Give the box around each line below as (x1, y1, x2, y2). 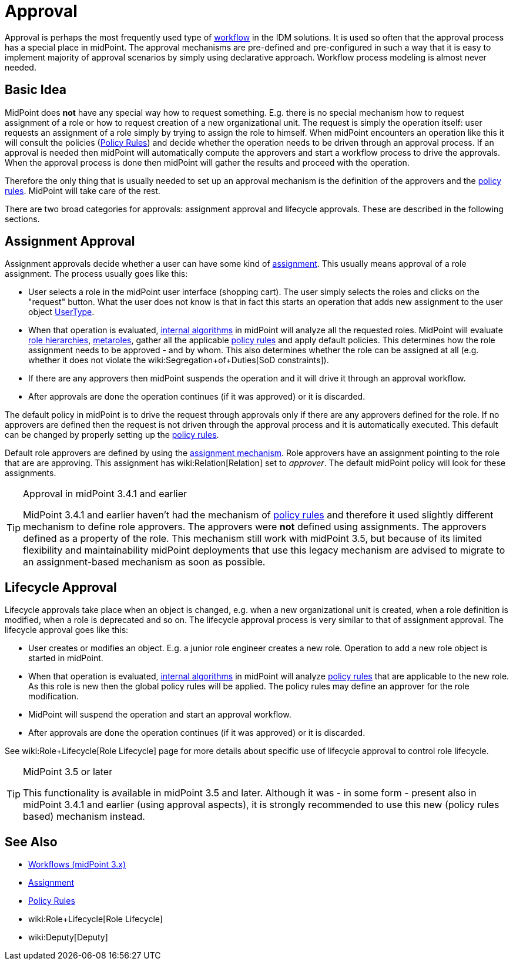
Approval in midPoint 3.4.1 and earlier (23, 488, 187, 500)
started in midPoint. (28, 653, 103, 664)
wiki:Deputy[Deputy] (28, 932, 108, 943)
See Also (5, 834, 58, 849)
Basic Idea (5, 82, 66, 98)
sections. (5, 213, 40, 224)
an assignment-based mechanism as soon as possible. (23, 556, 266, 568)
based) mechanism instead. (23, 810, 145, 823)
